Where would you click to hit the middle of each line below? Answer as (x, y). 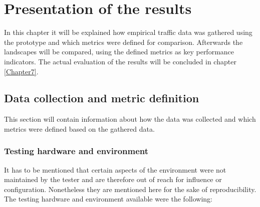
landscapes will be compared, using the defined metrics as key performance (119, 52)
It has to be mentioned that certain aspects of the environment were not (115, 169)
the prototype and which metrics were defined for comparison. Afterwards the (123, 42)
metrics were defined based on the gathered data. (79, 128)
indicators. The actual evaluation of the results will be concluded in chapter (120, 61)
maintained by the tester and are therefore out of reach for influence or (113, 179)
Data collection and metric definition (102, 98)
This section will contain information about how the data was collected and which (130, 119)
